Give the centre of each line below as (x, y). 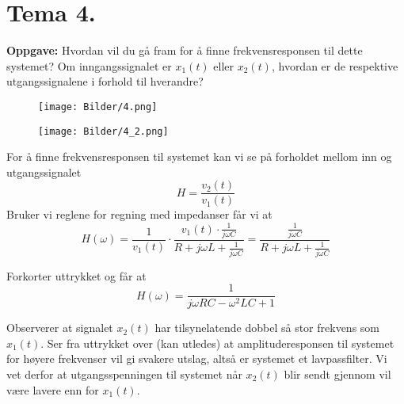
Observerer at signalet (60, 328)
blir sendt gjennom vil (337, 374)
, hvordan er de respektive (335, 65)
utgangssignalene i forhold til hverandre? (105, 81)
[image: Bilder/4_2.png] (103, 131)
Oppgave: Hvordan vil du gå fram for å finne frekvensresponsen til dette (185, 50)
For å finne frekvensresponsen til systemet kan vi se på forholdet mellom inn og (199, 156)
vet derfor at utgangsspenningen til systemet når (124, 374)
